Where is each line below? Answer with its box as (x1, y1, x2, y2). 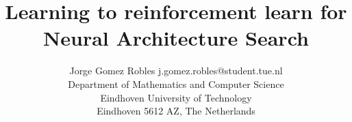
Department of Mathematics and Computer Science (68, 76, 284, 91)
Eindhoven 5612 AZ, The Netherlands (97, 104, 255, 118)
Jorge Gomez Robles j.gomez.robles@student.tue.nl (69, 63, 283, 78)
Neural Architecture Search (43, 24, 309, 52)
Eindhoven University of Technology (100, 90, 252, 104)
